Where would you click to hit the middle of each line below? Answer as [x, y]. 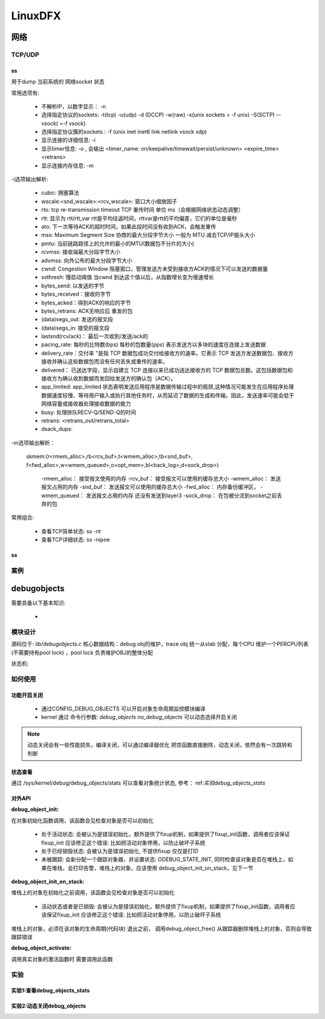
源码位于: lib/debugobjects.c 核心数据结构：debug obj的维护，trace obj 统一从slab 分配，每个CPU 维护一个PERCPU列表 [160, 644]
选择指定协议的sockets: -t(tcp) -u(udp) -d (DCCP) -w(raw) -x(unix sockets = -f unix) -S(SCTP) [158, 115]
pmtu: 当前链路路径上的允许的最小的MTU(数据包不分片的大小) [118, 243]
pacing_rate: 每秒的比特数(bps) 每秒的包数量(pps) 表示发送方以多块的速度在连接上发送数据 [153, 345]
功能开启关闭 [27, 695]
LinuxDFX [36, 16]
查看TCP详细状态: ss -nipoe [76, 540]
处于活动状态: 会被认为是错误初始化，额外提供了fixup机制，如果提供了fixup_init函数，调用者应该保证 [166, 834]
